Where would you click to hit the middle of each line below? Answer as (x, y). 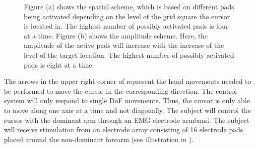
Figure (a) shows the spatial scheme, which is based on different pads (129, 6)
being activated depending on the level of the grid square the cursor (127, 16)
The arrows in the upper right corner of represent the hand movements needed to (127, 81)
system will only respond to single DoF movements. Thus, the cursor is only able (127, 100)
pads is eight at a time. (59, 64)
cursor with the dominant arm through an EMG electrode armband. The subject (127, 120)
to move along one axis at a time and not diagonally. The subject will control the (127, 110)
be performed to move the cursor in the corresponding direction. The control (121, 91)
